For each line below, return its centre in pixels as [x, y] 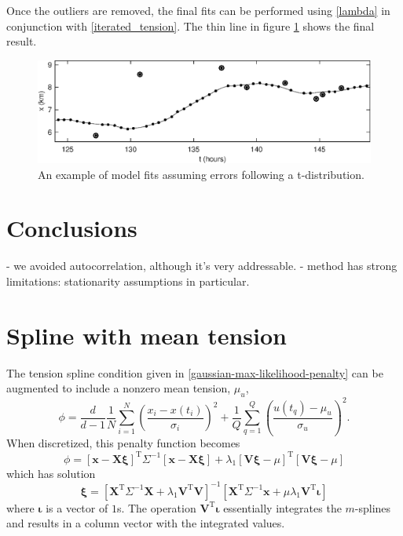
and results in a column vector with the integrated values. [146, 523]
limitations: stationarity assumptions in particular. [128, 281]
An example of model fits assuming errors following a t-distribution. [201, 174]
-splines [373, 507]
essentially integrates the [282, 507]
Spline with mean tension [147, 335]
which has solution [51, 473]
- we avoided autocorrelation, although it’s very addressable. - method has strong [202, 266]
